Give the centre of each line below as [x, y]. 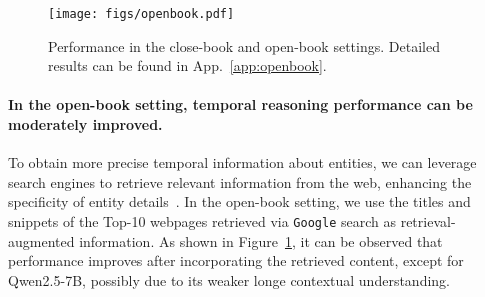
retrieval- [428, 221]
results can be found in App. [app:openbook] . [187, 65]
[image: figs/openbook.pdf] [141, 14]
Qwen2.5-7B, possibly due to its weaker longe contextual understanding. [229, 279]
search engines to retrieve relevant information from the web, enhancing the [240, 181]
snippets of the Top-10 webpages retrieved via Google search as [202, 221]
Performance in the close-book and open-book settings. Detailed [244, 45]
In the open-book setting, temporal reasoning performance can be [240, 104]
